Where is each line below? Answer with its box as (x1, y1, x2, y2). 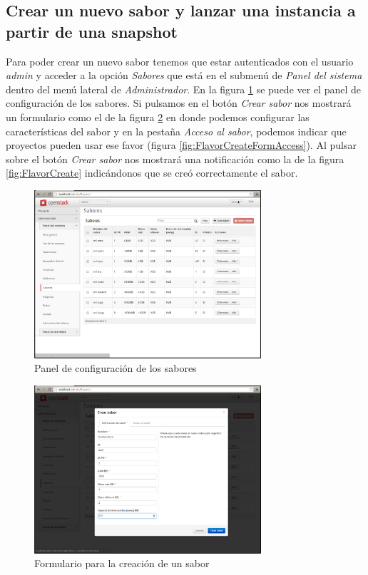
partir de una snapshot (6, 20, 178, 42)
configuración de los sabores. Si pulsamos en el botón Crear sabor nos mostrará (6, 95, 352, 110)
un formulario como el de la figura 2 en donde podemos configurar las (6, 109, 310, 124)
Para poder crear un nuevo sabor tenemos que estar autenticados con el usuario (6, 53, 354, 68)
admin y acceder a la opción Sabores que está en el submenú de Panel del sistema (6, 68, 362, 83)
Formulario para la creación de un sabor (34, 556, 210, 571)
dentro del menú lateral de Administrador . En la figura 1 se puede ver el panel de (6, 81, 362, 96)
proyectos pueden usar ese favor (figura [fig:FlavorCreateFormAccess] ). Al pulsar (6, 138, 357, 152)
